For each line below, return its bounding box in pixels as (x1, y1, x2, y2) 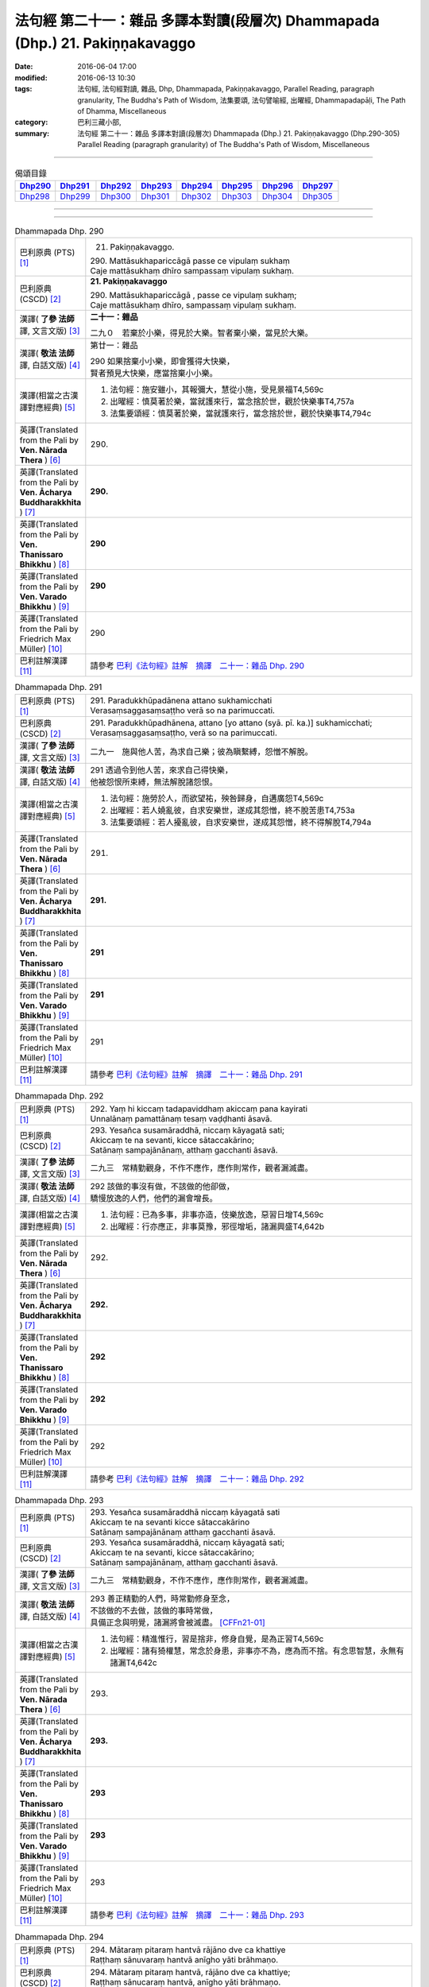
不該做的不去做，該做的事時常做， (90, 1605, 218, 1617)
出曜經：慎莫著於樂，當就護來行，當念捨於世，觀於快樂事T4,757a (110, 396, 354, 407)
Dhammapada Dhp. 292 (14, 1090, 104, 1101)
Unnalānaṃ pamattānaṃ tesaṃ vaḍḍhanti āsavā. (90, 1113, 272, 1124)
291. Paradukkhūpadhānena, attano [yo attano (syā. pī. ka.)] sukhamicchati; (90, 717, 373, 728)
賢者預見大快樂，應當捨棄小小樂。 (90, 368, 218, 379)
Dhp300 (100, 191, 131, 202)
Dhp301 (140, 191, 170, 202)
